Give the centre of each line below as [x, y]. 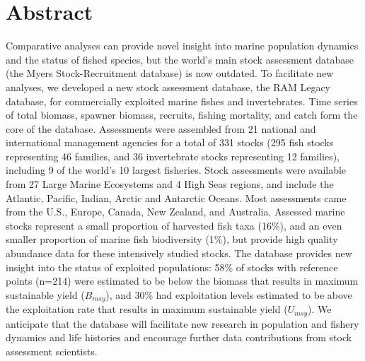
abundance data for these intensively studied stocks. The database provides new [179, 253]
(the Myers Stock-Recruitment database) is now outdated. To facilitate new [170, 73]
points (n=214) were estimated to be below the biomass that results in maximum [182, 281]
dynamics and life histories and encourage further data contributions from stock [179, 337]
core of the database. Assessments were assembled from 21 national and [161, 128]
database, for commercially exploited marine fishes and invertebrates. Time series [182, 101]
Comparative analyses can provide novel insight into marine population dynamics [182, 46]
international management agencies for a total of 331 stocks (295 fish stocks [170, 142]
